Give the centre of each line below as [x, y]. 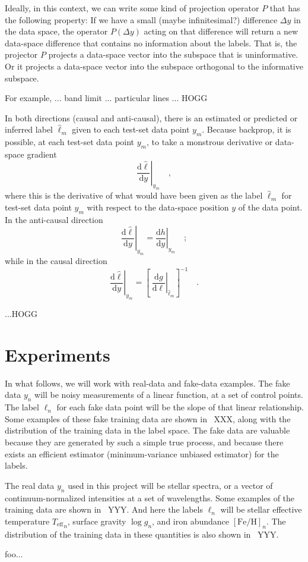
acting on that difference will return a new [221, 31]
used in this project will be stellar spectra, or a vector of [170, 485]
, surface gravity [97, 521]
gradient [42, 154]
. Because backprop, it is [247, 129]
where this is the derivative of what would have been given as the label [134, 195]
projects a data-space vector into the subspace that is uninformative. [173, 54]
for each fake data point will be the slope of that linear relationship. [180, 407]
